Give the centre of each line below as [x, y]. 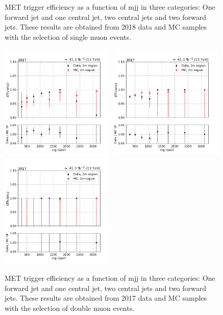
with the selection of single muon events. [68, 37]
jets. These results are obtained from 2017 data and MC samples [106, 298]
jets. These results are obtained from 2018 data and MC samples [106, 27]
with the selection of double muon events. [70, 308]
